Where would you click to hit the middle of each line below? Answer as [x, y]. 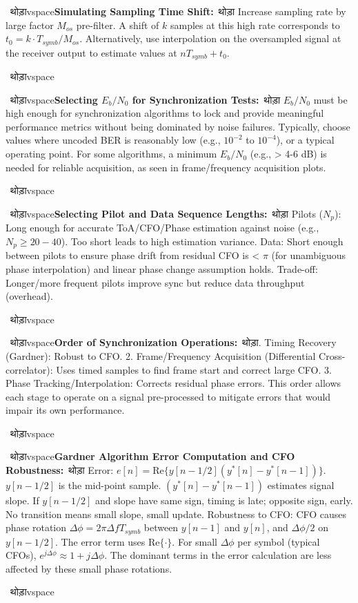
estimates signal [301, 485]
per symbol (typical [279, 541]
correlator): [29, 369]
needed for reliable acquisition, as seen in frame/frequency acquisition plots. [166, 167]
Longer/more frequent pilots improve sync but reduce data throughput [155, 282]
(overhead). [29, 296]
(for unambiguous [309, 255]
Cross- [332, 355]
